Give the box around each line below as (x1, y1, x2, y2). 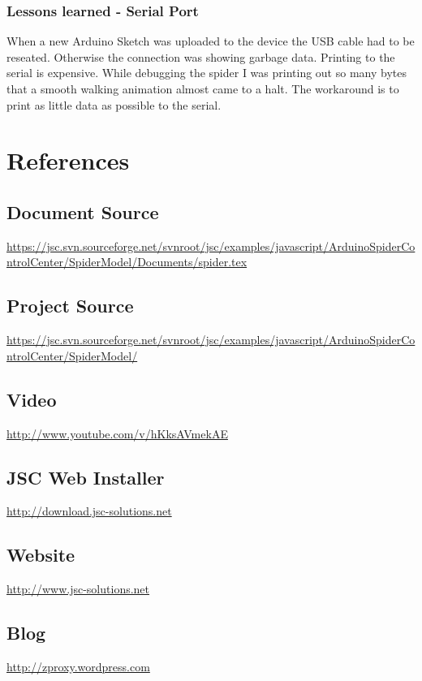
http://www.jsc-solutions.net (6, 580, 150, 597)
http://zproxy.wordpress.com (6, 657, 150, 675)
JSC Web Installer (6, 464, 165, 489)
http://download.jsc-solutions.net (6, 502, 172, 519)
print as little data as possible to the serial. (6, 96, 222, 113)
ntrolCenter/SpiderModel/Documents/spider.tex (6, 253, 248, 270)
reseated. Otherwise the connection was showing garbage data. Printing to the (6, 48, 395, 65)
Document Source (6, 199, 159, 224)
